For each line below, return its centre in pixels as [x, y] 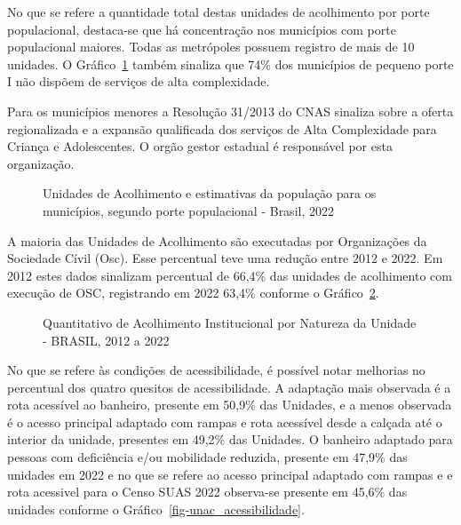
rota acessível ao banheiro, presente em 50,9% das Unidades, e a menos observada [230, 405]
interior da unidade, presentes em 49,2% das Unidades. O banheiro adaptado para [230, 439]
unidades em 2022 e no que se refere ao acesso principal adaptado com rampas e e [230, 474]
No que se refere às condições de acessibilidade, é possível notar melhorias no [216, 370]
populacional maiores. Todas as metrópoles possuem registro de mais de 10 [211, 47]
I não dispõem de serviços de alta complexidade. [139, 81]
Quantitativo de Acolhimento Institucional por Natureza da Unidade [230, 322]
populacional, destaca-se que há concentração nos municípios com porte [202, 29]
